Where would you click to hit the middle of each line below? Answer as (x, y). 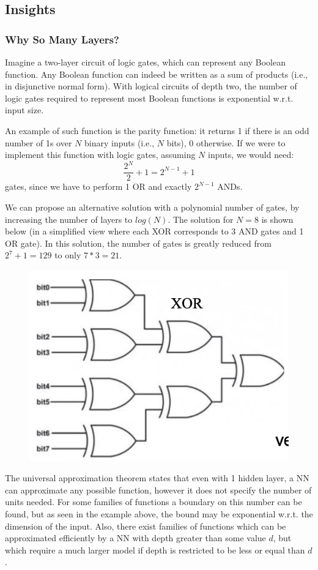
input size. (24, 110)
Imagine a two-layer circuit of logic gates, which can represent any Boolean (145, 62)
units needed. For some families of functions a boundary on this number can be (153, 502)
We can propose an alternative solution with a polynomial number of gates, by (152, 207)
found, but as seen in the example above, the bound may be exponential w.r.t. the (159, 513)
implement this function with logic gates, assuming (100, 155)
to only (68, 255)
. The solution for (201, 219)
